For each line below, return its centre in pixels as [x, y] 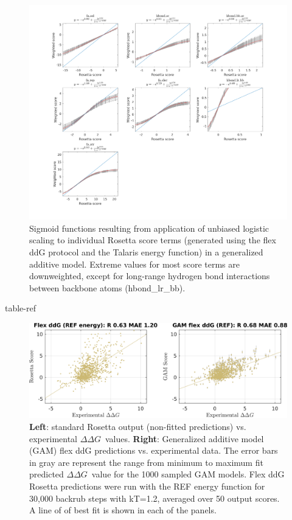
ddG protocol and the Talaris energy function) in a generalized [146, 251]
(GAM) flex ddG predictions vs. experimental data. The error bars [154, 450]
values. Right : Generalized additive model [185, 438]
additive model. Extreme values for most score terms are [134, 264]
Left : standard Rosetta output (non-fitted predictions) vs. [138, 427]
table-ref [20, 308]
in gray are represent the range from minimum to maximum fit [146, 462]
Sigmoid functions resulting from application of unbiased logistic [149, 228]
